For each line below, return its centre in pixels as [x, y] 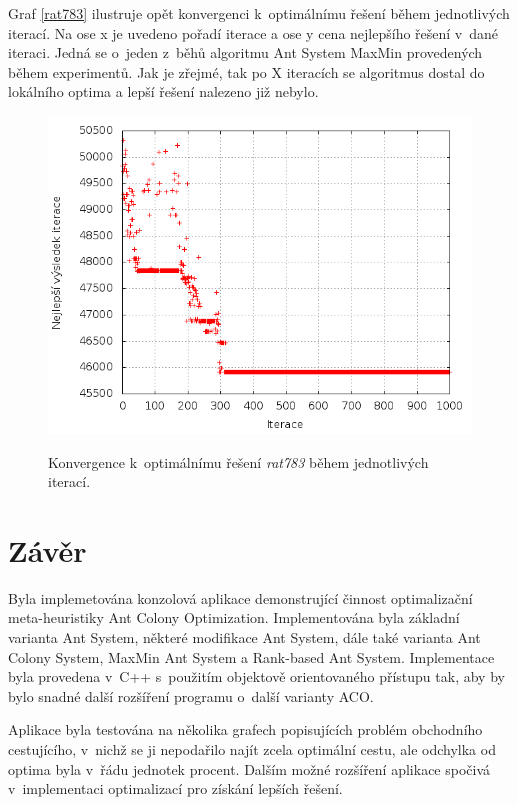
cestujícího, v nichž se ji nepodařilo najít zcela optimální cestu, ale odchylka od [252, 749]
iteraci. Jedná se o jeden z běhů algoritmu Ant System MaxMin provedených [245, 52]
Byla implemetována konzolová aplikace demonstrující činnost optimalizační [240, 597]
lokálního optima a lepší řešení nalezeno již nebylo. [163, 91]
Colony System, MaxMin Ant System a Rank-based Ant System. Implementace [251, 656]
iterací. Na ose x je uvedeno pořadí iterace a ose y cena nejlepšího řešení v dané [253, 32]
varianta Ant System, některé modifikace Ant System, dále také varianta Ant [244, 637]
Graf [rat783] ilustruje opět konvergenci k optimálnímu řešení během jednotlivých [259, 13]
